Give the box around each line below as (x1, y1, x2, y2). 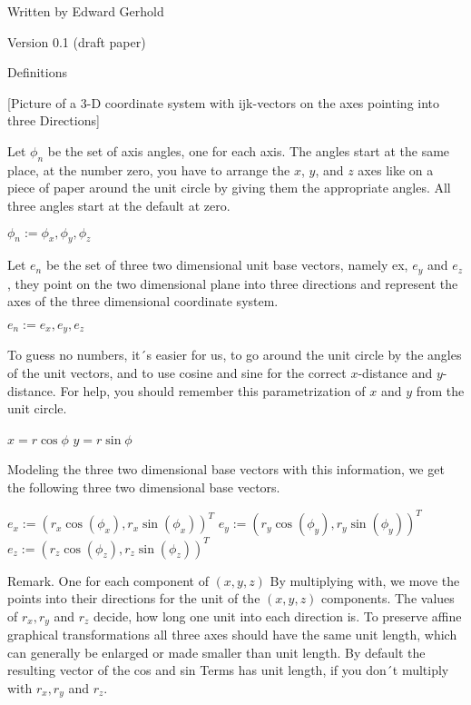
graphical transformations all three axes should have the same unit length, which (7, 625, 457, 644)
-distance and (358, 363, 433, 382)
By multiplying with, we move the (270, 571, 460, 590)
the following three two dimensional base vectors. (7, 478, 280, 496)
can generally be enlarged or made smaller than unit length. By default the (7, 642, 426, 661)
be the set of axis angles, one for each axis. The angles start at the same (47, 141, 450, 160)
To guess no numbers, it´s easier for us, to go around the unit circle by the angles (7, 345, 462, 364)
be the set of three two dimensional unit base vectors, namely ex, (45, 255, 408, 274)
